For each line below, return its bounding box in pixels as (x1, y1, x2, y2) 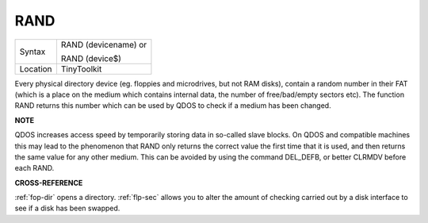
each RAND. (14, 163, 55, 173)
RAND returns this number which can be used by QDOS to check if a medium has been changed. (14, 101, 332, 110)
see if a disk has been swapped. (14, 203, 120, 213)
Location (19, 63, 52, 75)
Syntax (19, 46, 46, 57)
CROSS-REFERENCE (14, 178, 83, 187)
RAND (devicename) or (60, 39, 147, 50)
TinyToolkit (60, 63, 102, 75)
